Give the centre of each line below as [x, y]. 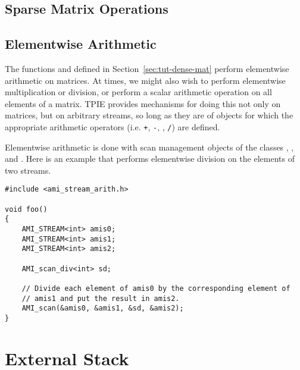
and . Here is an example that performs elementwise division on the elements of [150, 159]
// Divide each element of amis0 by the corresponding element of [156, 288]
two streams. [28, 170]
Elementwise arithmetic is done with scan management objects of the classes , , [149, 147]
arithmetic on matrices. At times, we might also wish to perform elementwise [145, 80]
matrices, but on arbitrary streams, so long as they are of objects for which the [149, 115]
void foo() [26, 209]
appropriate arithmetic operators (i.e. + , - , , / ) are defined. [112, 126]
